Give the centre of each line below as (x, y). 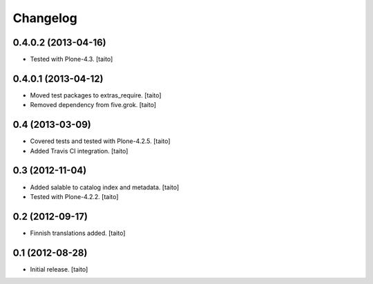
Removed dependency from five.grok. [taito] (93, 105)
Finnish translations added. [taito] (78, 233)
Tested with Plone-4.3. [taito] (71, 59)
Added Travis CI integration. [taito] (79, 151)
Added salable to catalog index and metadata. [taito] (105, 187)
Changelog (45, 18)
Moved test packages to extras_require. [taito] (96, 95)
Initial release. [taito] (59, 269)
